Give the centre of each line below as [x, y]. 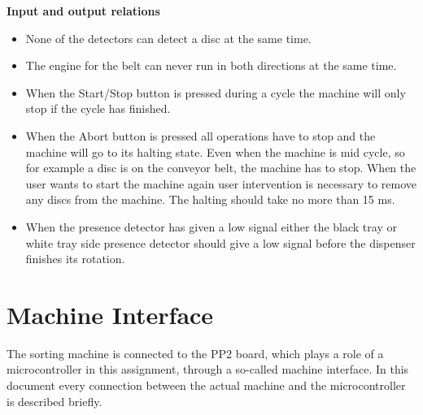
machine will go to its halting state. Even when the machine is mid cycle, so [215, 151]
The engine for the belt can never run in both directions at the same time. [211, 65]
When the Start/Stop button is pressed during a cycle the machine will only [216, 92]
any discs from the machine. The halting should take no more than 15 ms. [210, 199]
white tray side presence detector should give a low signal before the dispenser [220, 242]
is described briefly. [55, 401]
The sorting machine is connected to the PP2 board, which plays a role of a [195, 353]
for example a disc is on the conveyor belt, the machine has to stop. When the [221, 168]
